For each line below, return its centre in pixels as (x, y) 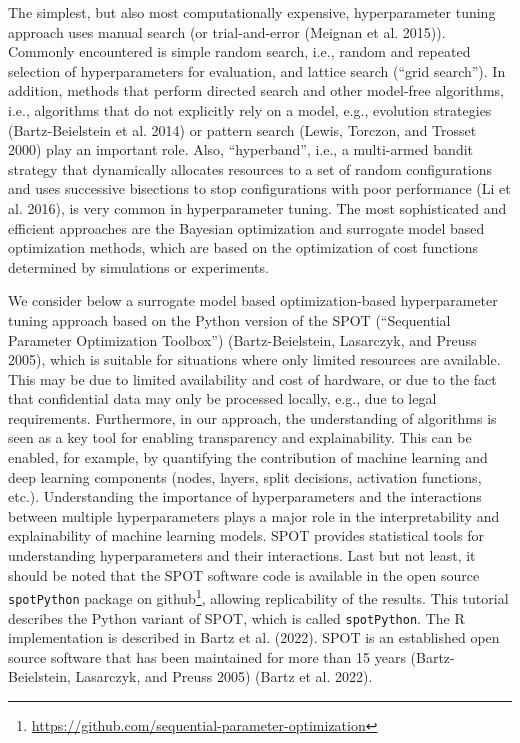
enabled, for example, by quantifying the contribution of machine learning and (248, 457)
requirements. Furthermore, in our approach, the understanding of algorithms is (252, 417)
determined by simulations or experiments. (138, 266)
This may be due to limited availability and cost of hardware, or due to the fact (252, 378)
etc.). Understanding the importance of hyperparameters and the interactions (245, 496)
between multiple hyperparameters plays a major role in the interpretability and (254, 515)
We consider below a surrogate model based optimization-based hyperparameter (253, 300)
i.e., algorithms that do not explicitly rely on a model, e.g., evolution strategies (250, 109)
